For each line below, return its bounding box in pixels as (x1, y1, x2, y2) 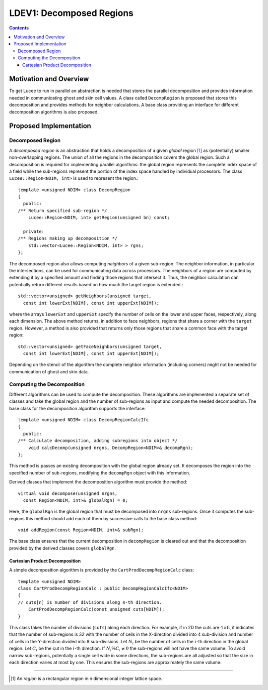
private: (23, 229, 45, 234)
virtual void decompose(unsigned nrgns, (18, 490, 118, 496)
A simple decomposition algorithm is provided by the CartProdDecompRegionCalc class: (9, 567, 194, 573)
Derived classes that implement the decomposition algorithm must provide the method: (9, 479, 188, 485)
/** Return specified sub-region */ (18, 208, 107, 214)
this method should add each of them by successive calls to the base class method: (25, 515, 198, 521)
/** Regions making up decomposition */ (18, 235, 118, 241)
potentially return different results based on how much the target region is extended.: (9, 281, 183, 287)
